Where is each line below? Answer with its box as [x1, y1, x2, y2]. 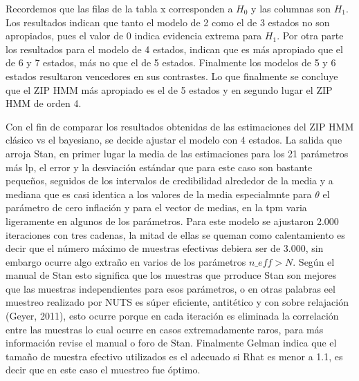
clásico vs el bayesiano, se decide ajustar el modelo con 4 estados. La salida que [6, 133, 342, 147]
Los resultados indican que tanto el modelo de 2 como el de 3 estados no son [6, 14, 330, 29]
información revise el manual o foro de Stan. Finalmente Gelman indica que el [6, 335, 337, 350]
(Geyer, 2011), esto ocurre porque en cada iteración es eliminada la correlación [6, 309, 339, 323]
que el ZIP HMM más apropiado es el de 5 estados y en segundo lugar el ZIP [6, 82, 333, 97]
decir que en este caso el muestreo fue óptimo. [6, 362, 201, 377]
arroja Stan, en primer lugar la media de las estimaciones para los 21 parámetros [6, 146, 349, 160]
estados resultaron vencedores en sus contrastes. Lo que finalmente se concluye [6, 68, 338, 83]
